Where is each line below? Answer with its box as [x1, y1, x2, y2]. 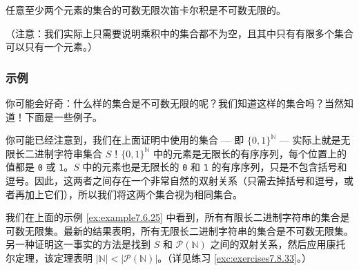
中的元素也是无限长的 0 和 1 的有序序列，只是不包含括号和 [82, 160, 347, 174]
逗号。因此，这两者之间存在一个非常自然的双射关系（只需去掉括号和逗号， [6, 173, 344, 188]
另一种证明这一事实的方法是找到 [6, 237, 151, 251]
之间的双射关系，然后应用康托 [210, 237, 346, 251]
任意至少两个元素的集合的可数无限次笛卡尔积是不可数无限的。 [6, 3, 286, 17]
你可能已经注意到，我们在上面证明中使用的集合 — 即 [6, 133, 244, 147]
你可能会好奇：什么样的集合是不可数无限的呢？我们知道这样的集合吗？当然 [6, 96, 344, 110]
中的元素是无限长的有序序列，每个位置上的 [153, 146, 347, 160]
